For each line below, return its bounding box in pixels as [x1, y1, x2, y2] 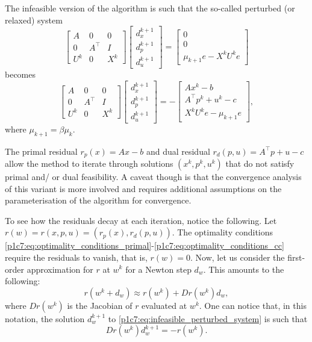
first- [287, 250, 305, 263]
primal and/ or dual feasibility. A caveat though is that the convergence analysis [5, 170, 302, 182]
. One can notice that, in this [199, 299, 307, 311]
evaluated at [142, 299, 187, 311]
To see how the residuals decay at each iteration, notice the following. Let [5, 214, 277, 226]
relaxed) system [5, 13, 63, 26]
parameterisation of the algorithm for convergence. [5, 194, 192, 207]
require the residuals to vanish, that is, [5, 250, 148, 263]
